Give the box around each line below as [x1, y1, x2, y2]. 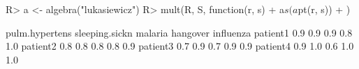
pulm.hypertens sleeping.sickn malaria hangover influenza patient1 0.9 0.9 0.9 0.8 [6, 25, 353, 39]
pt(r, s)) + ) [298, 2, 351, 16]
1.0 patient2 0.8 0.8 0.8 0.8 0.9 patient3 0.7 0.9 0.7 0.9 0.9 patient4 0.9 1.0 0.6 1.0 [6, 39, 354, 53]
